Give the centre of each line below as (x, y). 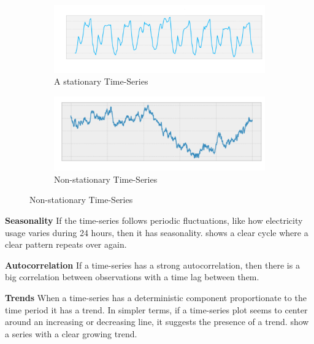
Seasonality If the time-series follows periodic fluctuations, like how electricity (154, 220)
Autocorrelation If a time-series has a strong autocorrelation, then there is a (152, 265)
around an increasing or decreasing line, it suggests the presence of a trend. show (157, 322)
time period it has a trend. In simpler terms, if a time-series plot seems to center (156, 309)
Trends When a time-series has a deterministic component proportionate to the (156, 297)
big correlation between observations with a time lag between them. (132, 277)
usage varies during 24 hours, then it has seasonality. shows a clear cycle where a (157, 232)
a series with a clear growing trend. (71, 333)
